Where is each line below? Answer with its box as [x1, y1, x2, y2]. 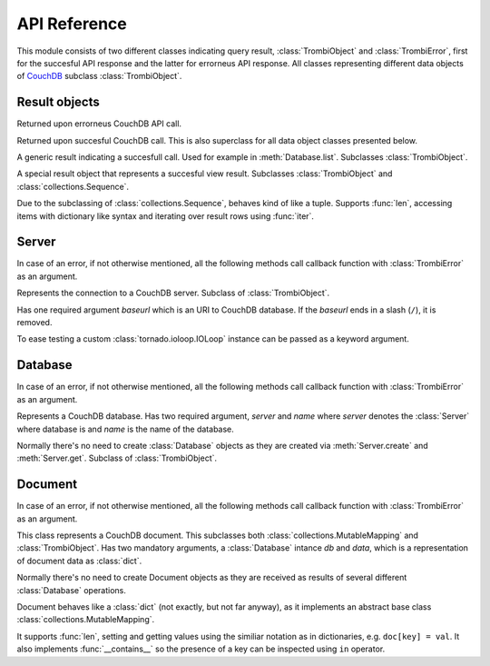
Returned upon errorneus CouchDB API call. [16, 118, 181, 129]
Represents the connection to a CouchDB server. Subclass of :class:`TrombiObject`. [16, 287, 330, 299]
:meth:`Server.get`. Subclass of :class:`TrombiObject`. [16, 452, 218, 463]
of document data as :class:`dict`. [16, 555, 142, 566]
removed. [16, 317, 53, 328]
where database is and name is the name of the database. [16, 423, 235, 434]
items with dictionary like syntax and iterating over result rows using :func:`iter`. [16, 210, 315, 222]
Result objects [16, 94, 100, 110]
